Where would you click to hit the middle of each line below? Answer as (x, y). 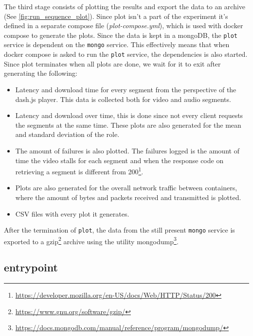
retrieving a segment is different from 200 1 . (79, 171)
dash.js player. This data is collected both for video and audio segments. (123, 99)
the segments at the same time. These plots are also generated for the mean (128, 125)
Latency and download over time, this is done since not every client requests (129, 115)
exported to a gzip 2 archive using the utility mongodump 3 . (91, 240)
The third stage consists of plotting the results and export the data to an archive (125, 6)
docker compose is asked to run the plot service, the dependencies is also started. (126, 54)
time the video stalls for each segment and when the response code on (119, 160)
